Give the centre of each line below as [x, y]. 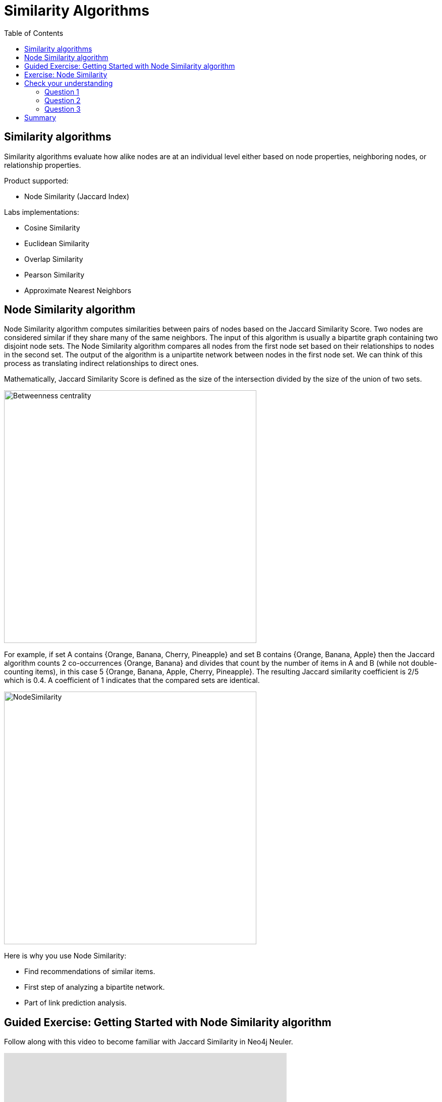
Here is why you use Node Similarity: [65, 956]
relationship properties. [43, 165]
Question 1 [62, 91]
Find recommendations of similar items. [90, 972]
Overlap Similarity [54, 259]
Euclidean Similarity [57, 243]
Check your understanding [69, 83]
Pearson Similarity [54, 274]
